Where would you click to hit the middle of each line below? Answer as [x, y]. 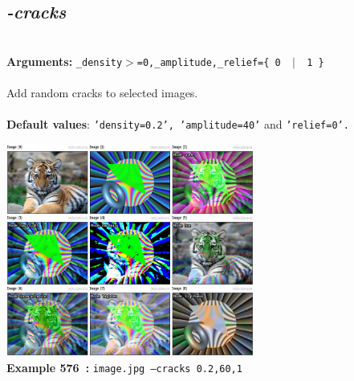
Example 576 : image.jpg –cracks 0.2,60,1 [124, 368]
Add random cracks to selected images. [102, 93]
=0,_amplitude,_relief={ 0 [209, 62]
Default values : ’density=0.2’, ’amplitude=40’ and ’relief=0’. [178, 124]
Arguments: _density [65, 61]
